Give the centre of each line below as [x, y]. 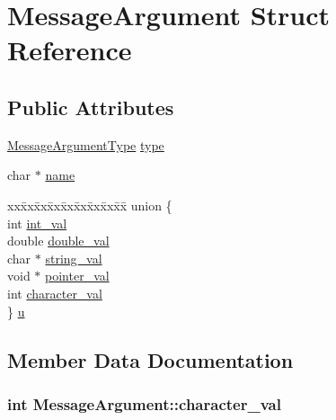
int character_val [55, 293]
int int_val [37, 223]
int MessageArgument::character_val [144, 403]
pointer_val [77, 276]
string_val [74, 258]
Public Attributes [91, 107]
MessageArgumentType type [86, 144]
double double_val [58, 241]
